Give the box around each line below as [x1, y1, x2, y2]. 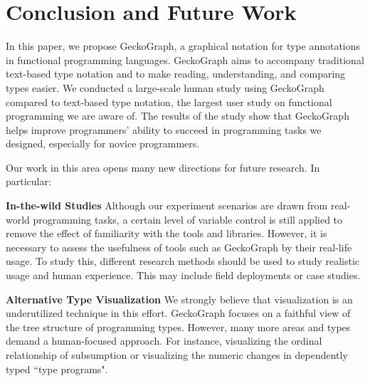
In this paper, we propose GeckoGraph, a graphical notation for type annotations [6, 38, 361, 53]
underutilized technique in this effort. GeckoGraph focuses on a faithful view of [6, 306, 351, 320]
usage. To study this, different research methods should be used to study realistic [6, 254, 360, 268]
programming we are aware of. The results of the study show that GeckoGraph [6, 108, 349, 123]
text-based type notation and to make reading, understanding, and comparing [6, 66, 346, 81]
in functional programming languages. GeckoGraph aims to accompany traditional [6, 52, 364, 67]
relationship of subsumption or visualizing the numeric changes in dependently [6, 348, 348, 362]
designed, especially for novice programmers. [6, 136, 200, 151]
